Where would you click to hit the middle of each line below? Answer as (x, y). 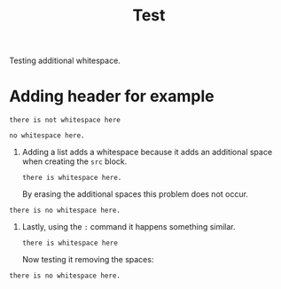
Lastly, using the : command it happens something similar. (129, 227)
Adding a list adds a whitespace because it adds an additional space (147, 152)
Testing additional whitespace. (65, 61)
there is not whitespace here (65, 121)
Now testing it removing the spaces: (88, 260)
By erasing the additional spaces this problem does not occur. (135, 194)
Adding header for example (112, 96)
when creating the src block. (74, 161)
